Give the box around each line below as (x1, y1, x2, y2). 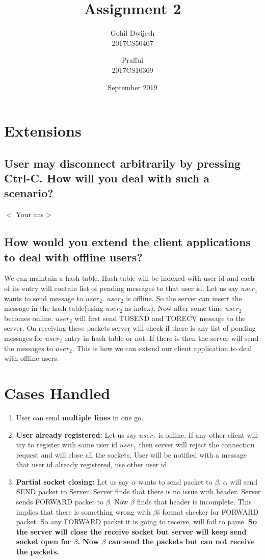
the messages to (4, 342, 53, 353)
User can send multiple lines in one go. (16, 412, 144, 422)
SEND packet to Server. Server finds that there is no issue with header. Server (16, 486, 261, 497)
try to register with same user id (16, 439, 118, 450)
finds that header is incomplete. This (137, 496, 252, 507)
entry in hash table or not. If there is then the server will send (64, 333, 259, 343)
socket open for (16, 536, 71, 547)
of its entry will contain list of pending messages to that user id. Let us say (4, 283, 238, 294)
